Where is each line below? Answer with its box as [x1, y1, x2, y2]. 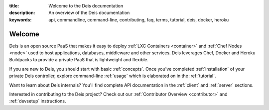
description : [9, 10, 35, 16]
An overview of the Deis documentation [48, 10, 130, 16]
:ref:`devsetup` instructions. [9, 98, 66, 104]
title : [9, 3, 19, 8]
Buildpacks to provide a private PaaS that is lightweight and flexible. [9, 57, 149, 63]
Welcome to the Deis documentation [48, 3, 124, 8]
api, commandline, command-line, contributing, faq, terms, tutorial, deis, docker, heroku [48, 16, 229, 22]
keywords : [9, 16, 32, 22]
